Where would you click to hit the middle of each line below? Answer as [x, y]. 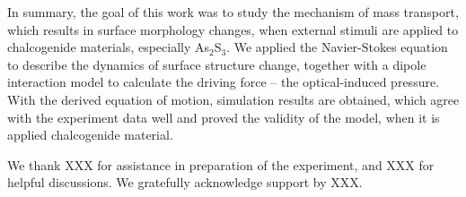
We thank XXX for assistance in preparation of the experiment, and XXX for [221, 164]
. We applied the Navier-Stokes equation [337, 47]
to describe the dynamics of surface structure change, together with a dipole [217, 64]
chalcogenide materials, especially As [109, 47]
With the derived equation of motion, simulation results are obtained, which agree [233, 99]
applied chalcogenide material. [90, 135]
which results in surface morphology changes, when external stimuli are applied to [233, 29]
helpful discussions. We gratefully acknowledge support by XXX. [185, 182]
